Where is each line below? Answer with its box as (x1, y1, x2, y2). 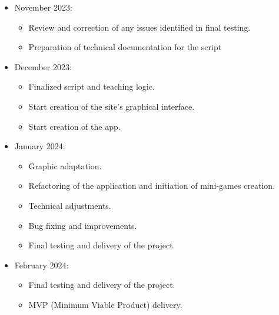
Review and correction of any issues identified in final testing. (28, 21, 251, 33)
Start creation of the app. (28, 120, 121, 132)
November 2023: (14, 1, 72, 13)
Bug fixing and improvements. (28, 219, 137, 231)
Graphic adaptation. (28, 159, 102, 172)
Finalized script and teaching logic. (28, 80, 155, 93)
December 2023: (14, 60, 72, 73)
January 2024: (14, 140, 65, 152)
